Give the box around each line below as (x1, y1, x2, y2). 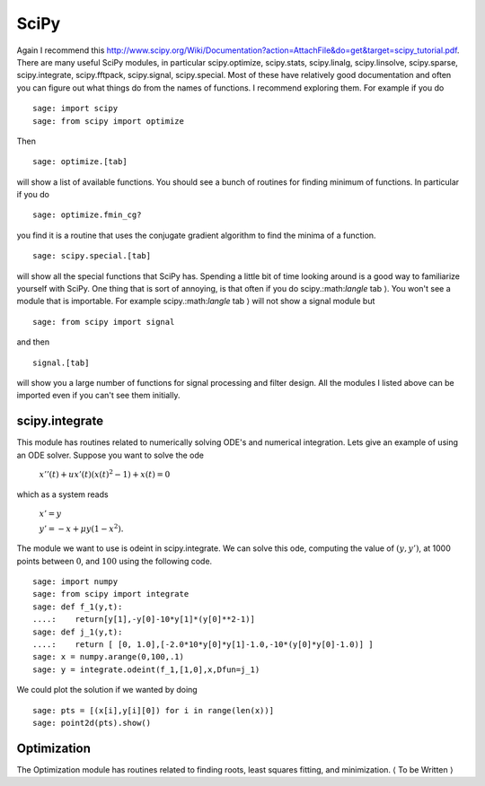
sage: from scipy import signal (32, 317, 175, 327)
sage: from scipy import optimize (32, 116, 184, 126)
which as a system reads (16, 489, 109, 500)
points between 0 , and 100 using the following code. (16, 555, 213, 566)
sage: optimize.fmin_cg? (32, 210, 142, 220)
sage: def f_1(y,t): (32, 601, 123, 612)
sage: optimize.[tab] (32, 157, 128, 167)
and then (16, 336, 49, 347)
